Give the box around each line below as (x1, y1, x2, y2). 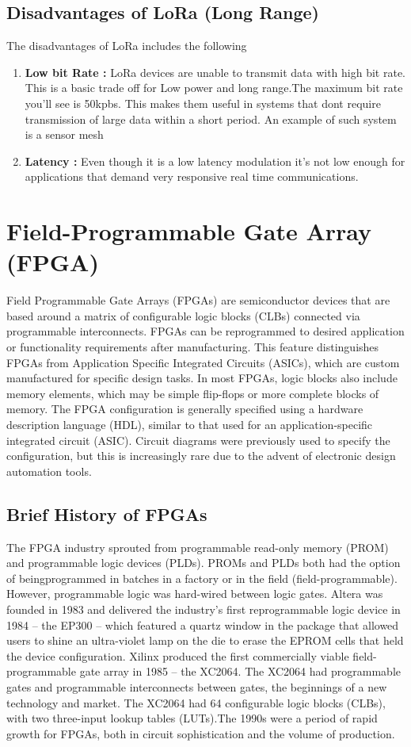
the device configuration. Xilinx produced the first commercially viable (6, 647, 349, 664)
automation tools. (6, 462, 92, 479)
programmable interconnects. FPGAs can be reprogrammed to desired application (6, 323, 405, 339)
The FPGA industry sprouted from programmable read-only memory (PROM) (6, 538, 389, 555)
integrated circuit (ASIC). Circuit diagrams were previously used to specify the (6, 431, 390, 448)
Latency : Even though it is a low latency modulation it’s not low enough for (25, 152, 405, 169)
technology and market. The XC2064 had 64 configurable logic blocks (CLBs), (6, 694, 386, 711)
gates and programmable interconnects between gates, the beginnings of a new (6, 678, 387, 695)
